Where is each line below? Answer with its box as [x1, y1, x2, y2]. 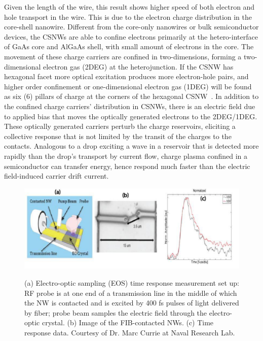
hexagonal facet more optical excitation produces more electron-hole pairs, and [4, 71, 249, 82]
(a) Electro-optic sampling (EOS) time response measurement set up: [24, 278, 239, 288]
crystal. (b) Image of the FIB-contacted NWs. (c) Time [42, 317, 214, 328]
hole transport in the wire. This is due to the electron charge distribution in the [4, 11, 252, 22]
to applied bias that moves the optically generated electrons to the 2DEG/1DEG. [4, 111, 257, 121]
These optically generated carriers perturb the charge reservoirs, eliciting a [4, 121, 236, 131]
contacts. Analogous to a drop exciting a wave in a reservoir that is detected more [4, 141, 259, 151]
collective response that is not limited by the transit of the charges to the [4, 130, 232, 141]
